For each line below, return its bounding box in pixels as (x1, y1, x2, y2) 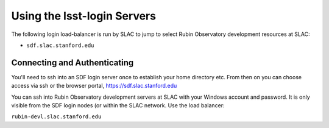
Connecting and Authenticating (11, 57, 134, 68)
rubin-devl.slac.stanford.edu (11, 113, 102, 120)
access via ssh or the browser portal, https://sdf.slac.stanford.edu (11, 82, 177, 90)
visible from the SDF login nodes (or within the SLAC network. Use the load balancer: (11, 102, 225, 109)
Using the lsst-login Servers (11, 9, 157, 23)
